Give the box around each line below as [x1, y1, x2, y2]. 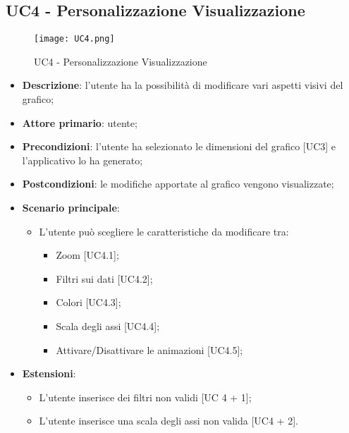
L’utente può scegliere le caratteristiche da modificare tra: [39, 224, 289, 238]
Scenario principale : [22, 200, 120, 215]
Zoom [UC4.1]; [56, 248, 119, 262]
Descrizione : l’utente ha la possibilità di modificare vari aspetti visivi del [22, 78, 343, 92]
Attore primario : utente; [22, 115, 137, 130]
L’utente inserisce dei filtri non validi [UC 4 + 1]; [39, 389, 252, 404]
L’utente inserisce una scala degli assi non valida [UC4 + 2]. [39, 413, 298, 428]
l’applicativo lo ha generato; [22, 152, 143, 167]
